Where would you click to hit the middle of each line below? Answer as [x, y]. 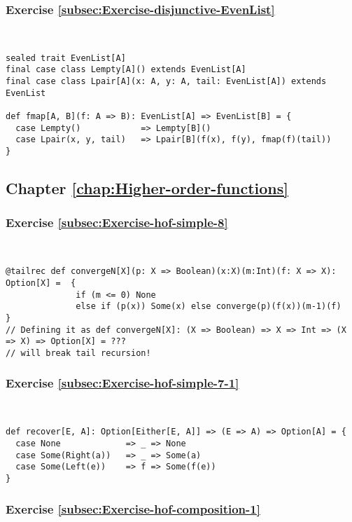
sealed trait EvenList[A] [66, 58]
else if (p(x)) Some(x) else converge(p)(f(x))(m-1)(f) [209, 307]
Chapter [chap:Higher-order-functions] [147, 188]
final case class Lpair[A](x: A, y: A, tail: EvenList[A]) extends [166, 82]
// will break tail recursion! [78, 353]
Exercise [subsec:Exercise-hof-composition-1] [133, 508]
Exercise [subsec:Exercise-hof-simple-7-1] [122, 383]
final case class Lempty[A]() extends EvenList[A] [126, 70]
